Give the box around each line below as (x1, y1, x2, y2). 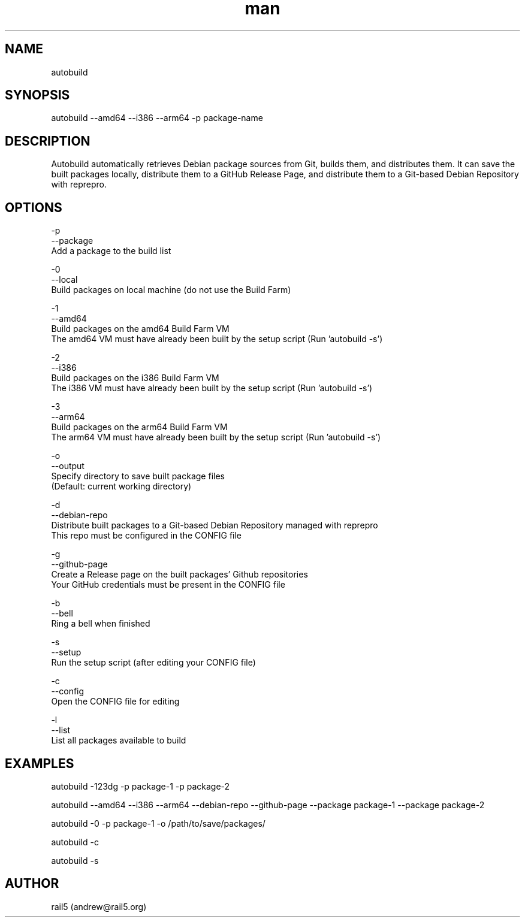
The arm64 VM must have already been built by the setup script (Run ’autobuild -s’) (51, 432, 381, 443)
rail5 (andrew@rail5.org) (51, 901, 147, 912)
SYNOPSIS (5, 87, 70, 103)
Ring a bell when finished (51, 618, 150, 629)
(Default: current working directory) (51, 481, 192, 492)
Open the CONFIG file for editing (51, 696, 180, 707)
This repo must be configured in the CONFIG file (51, 530, 242, 541)
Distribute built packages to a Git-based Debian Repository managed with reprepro (51, 520, 378, 531)
